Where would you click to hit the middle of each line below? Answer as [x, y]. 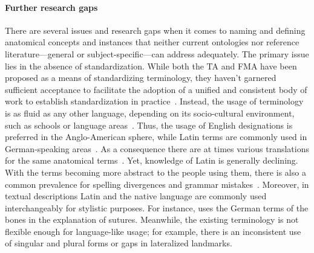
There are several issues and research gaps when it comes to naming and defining [155, 30]
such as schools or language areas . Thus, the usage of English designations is [149, 125]
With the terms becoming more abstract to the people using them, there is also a [155, 172]
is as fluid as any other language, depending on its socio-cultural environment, [150, 113]
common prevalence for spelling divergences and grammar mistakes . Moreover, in [157, 184]
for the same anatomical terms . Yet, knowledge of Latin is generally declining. [152, 160]
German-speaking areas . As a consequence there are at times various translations [157, 148]
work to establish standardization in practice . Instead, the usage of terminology [154, 101]
